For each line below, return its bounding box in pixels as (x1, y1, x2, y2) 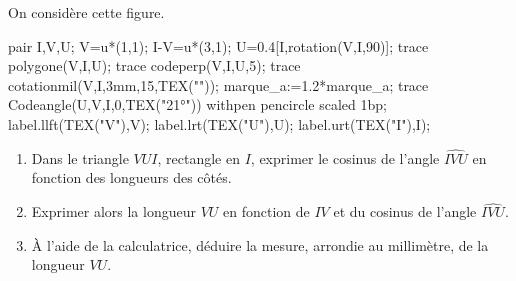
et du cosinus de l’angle (333, 201, 477, 222)
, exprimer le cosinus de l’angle (250, 147, 440, 168)
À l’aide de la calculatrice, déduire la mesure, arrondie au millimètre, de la (31, 234, 489, 255)
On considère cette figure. (8, 2, 165, 22)
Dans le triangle (31, 147, 129, 168)
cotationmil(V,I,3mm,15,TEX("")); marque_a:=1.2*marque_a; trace (8, 74, 429, 95)
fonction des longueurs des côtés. (31, 167, 232, 188)
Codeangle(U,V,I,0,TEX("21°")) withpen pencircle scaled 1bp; (8, 94, 387, 115)
